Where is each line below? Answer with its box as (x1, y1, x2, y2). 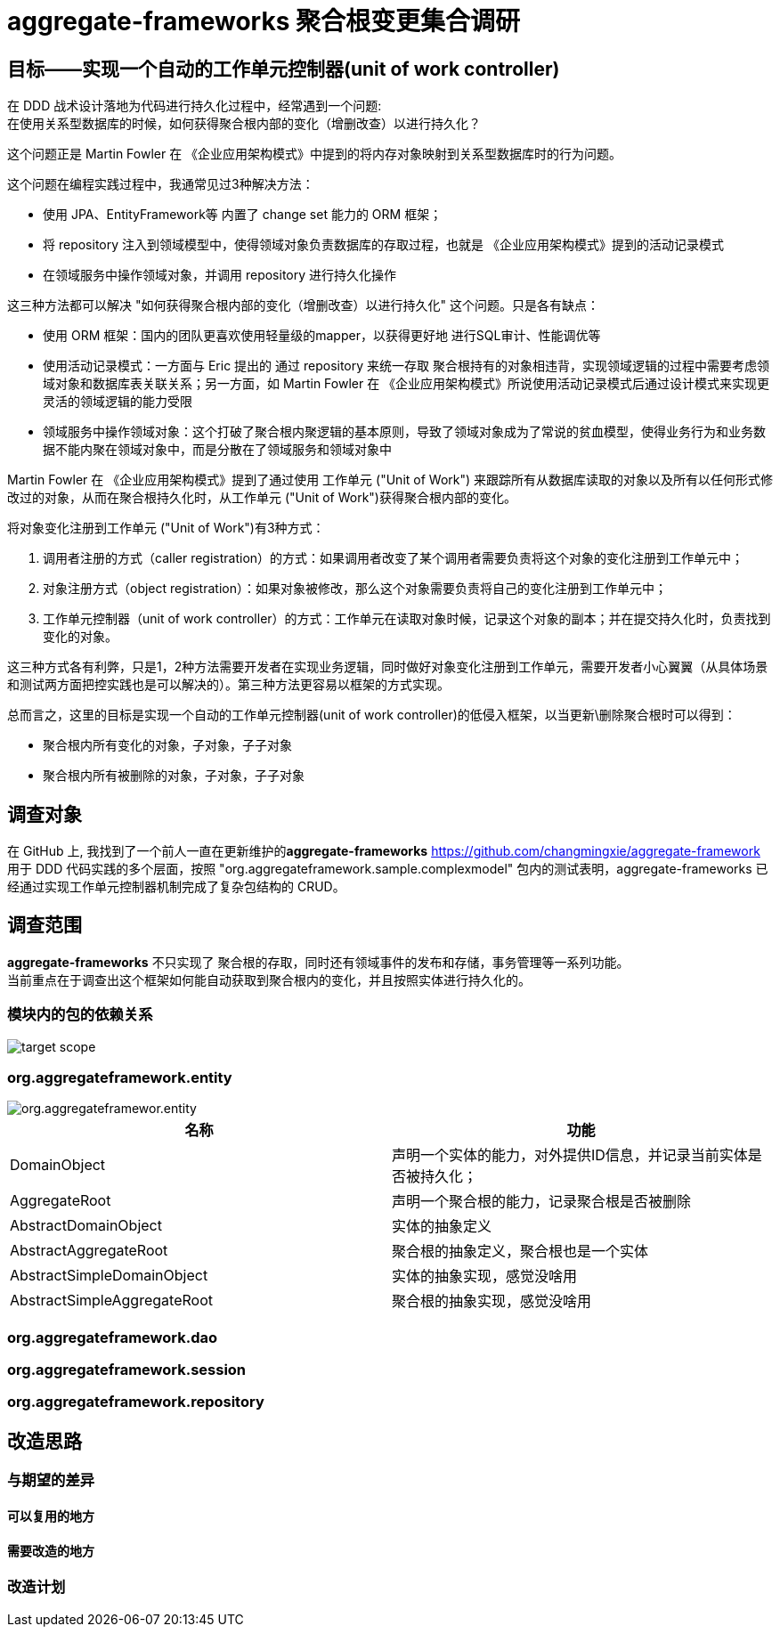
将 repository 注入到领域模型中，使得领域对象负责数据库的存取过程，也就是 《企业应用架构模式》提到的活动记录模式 (43, 237, 724, 253)
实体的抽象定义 (392, 1217, 492, 1236)
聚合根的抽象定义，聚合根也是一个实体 (392, 1242, 649, 1261)
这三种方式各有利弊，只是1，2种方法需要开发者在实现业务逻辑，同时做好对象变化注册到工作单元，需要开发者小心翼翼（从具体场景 (7, 659, 768, 675)
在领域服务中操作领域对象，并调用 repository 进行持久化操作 (43, 267, 397, 283)
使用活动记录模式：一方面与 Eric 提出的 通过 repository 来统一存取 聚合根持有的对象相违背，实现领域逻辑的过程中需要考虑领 (43, 358, 769, 374)
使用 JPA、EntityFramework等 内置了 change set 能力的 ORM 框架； (43, 207, 443, 223)
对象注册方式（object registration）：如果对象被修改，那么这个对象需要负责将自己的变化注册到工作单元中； (43, 581, 667, 597)
